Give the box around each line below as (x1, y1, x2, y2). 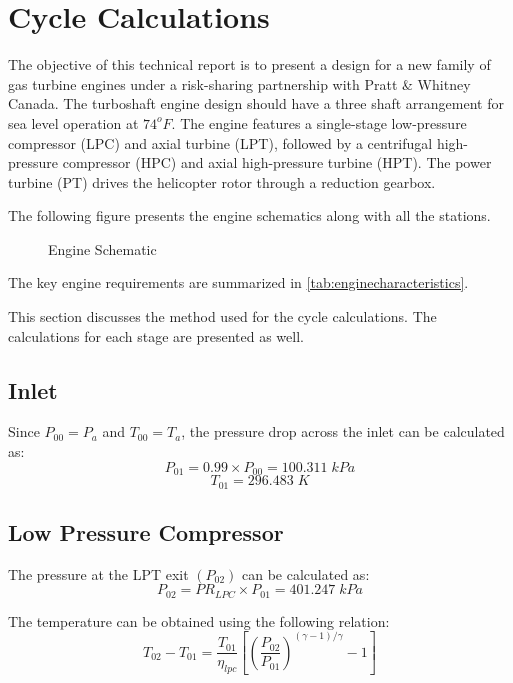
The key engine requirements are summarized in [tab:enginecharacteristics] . (8, 272, 469, 293)
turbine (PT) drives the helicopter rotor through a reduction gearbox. (8, 171, 436, 192)
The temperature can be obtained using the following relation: (8, 610, 390, 631)
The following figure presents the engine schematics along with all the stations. (8, 205, 491, 226)
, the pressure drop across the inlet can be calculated (181, 421, 505, 442)
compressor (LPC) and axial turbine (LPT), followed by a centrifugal (8, 132, 433, 153)
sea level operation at (8, 112, 139, 133)
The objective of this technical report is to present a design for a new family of (8, 54, 491, 75)
